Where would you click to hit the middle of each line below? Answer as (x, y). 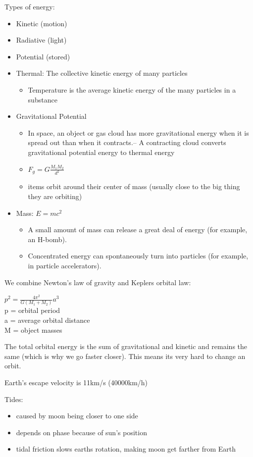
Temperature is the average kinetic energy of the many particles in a (132, 89)
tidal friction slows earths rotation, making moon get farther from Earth (126, 449)
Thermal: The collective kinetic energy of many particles (102, 73)
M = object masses (33, 330)
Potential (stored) (43, 56)
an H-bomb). (47, 239)
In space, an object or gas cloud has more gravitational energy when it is (138, 132)
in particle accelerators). (65, 265)
